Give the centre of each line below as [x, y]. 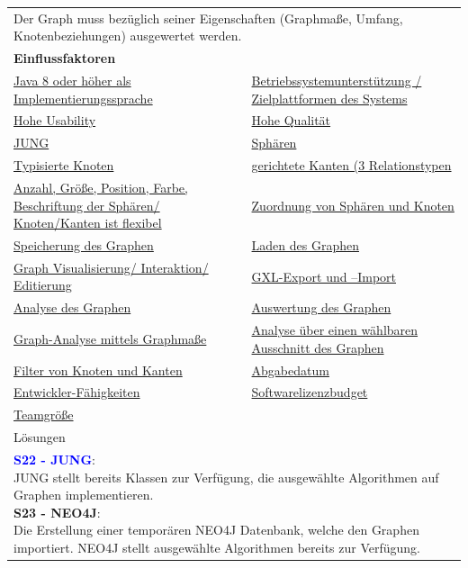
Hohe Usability [55, 120]
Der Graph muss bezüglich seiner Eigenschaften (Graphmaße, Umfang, [208, 18]
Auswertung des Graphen [321, 307]
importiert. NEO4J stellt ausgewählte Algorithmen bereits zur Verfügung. [217, 547]
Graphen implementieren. [84, 495]
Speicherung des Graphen [84, 245]
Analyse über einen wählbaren [335, 330]
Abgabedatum [290, 370]
